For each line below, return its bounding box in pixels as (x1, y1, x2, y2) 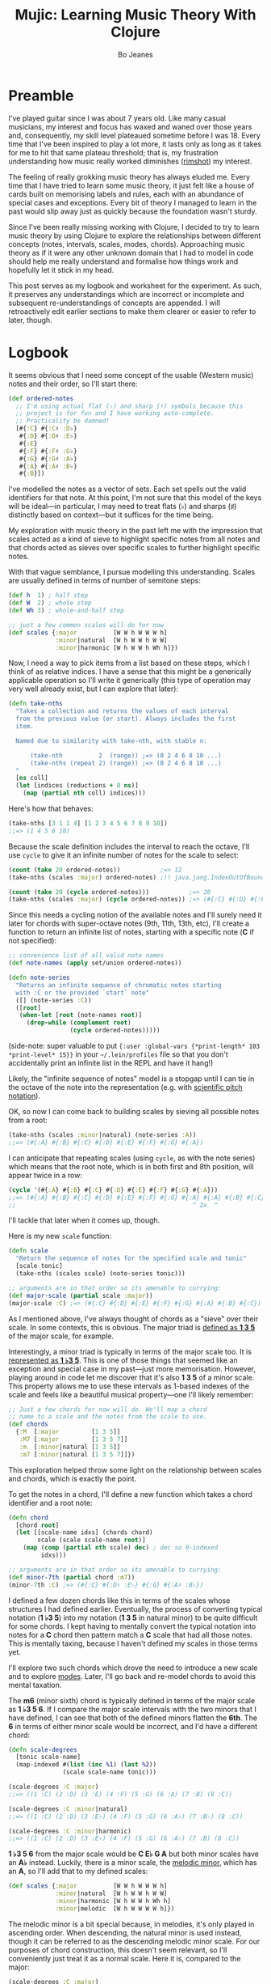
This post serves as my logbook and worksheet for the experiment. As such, (8, 281, 262, 290)
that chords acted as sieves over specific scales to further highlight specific (8, 543, 261, 553)
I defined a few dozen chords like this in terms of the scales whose (8, 1596, 231, 1605)
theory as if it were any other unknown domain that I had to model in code (8, 248, 254, 257)
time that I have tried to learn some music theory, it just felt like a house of (8, 180, 255, 190)
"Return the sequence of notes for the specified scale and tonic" (15, 1254, 248, 1263)
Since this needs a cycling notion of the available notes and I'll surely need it (8, 910, 262, 920)
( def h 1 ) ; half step (8, 591, 89, 600)
